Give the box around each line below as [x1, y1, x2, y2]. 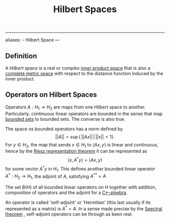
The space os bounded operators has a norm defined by [5, 126, 123, 132]
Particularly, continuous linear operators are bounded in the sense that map [5, 110, 163, 117]
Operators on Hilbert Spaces [5, 90, 97, 99]
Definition [5, 52, 37, 60]
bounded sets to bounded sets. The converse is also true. [5, 116, 125, 122]
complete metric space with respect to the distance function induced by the [5, 70, 163, 77]
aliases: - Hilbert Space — [5, 37, 60, 43]
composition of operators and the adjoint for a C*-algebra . [5, 189, 127, 196]
